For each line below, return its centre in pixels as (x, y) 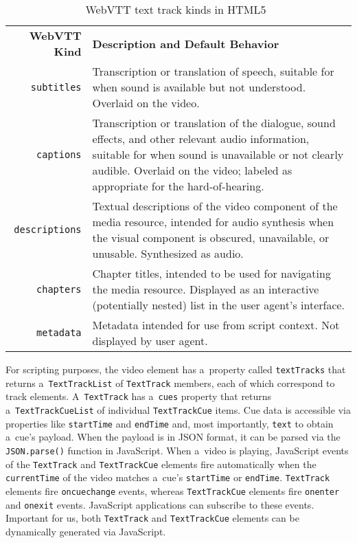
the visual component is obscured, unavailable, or (211, 237)
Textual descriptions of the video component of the (215, 206)
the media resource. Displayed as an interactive (206, 289)
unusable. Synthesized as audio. (168, 253)
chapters (59, 289)
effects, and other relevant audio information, (201, 138)
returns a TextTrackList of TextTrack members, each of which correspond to (170, 383)
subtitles (56, 87)
